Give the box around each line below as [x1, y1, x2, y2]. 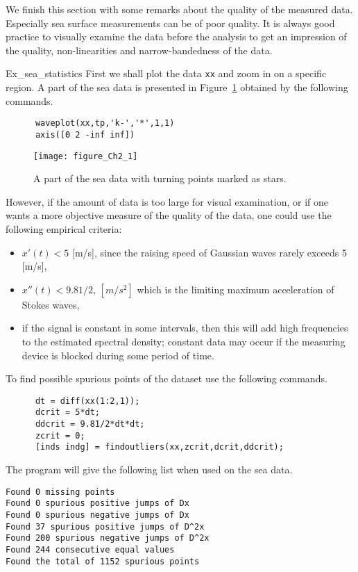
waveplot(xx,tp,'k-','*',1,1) [35, 118, 175, 129]
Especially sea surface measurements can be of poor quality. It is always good [6, 15, 335, 30]
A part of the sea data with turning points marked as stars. [33, 171, 287, 186]
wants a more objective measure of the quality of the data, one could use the [6, 208, 332, 222]
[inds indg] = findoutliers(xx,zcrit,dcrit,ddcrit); [35, 442, 284, 452]
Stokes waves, [22, 297, 80, 311]
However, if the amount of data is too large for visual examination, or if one [6, 194, 329, 209]
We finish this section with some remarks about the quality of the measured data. [6, 2, 353, 16]
